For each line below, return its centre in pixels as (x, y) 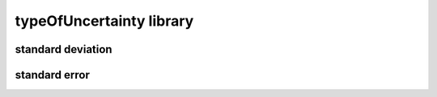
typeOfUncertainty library (104, 21)
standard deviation (64, 49)
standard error (53, 75)
